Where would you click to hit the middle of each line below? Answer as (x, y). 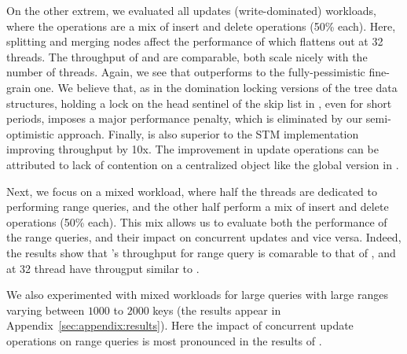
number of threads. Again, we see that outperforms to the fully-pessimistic (186, 72)
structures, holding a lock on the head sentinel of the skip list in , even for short (199, 103)
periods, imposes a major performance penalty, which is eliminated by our (185, 118)
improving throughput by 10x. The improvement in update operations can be (192, 149)
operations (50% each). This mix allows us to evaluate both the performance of (197, 221)
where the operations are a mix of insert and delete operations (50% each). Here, (201, 26)
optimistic (30, 133)
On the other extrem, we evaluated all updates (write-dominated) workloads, (191, 10)
